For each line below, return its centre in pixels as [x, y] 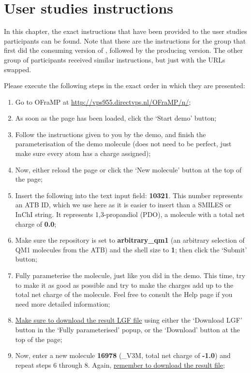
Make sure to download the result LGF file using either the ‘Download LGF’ [129, 320]
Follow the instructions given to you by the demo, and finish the [111, 134]
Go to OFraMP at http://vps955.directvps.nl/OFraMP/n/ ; [103, 101]
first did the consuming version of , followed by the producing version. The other [124, 50]
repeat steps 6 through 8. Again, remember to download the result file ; [120, 365]
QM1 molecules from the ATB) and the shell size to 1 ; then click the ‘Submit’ [131, 249]
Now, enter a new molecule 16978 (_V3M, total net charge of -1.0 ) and [123, 355]
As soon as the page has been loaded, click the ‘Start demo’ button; [116, 118]
